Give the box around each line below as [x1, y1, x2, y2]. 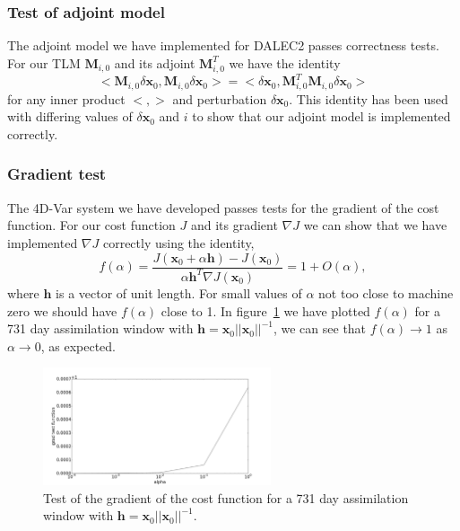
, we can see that [273, 319, 367, 338]
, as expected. [40, 336, 116, 355]
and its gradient [190, 216, 278, 235]
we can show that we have [303, 216, 447, 235]
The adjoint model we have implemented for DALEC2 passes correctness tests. [7, 36, 439, 55]
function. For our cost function [7, 216, 176, 235]
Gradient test [7, 163, 107, 185]
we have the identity [229, 53, 341, 72]
